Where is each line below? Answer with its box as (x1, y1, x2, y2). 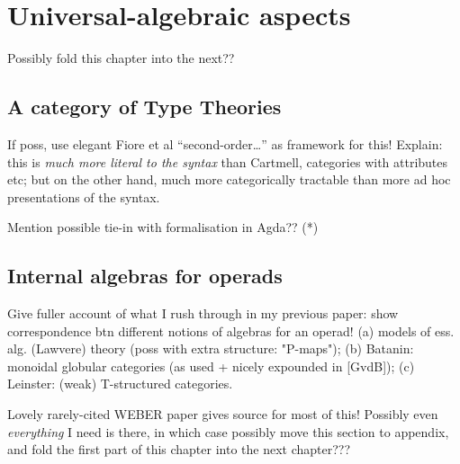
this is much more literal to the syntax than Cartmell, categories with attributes (7, 152, 448, 171)
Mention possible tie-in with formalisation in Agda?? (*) (7, 218, 319, 236)
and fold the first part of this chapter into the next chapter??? (7, 440, 351, 459)
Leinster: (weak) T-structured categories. (7, 374, 233, 393)
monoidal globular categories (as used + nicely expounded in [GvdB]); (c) (7, 356, 415, 375)
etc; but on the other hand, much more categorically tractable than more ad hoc (7, 170, 451, 189)
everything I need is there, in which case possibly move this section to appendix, (7, 422, 449, 441)
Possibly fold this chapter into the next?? (7, 49, 235, 67)
